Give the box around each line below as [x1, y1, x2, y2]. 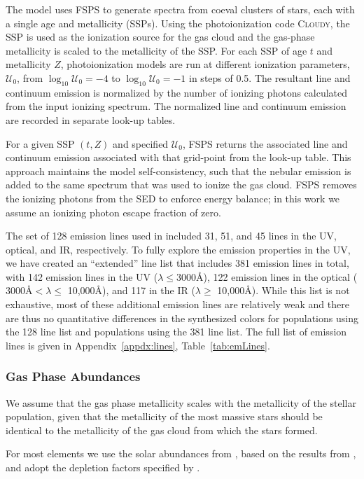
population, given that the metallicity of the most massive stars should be [6, 409, 323, 424]
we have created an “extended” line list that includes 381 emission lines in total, [6, 256, 349, 270]
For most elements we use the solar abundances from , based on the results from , [6, 446, 356, 461]
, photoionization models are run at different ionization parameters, [60, 57, 350, 71]
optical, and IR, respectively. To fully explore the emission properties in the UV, [6, 242, 351, 256]
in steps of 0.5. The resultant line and [189, 70, 351, 85]
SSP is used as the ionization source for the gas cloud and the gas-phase [6, 29, 315, 44]
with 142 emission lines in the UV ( [6, 269, 158, 284]
